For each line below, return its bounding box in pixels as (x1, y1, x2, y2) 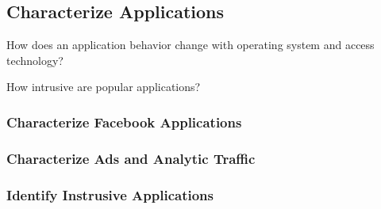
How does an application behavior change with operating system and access (6, 36, 375, 53)
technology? (6, 51, 63, 68)
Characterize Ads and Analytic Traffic (6, 148, 256, 168)
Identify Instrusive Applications (6, 184, 214, 204)
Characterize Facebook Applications (6, 112, 242, 131)
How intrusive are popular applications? (6, 78, 201, 95)
